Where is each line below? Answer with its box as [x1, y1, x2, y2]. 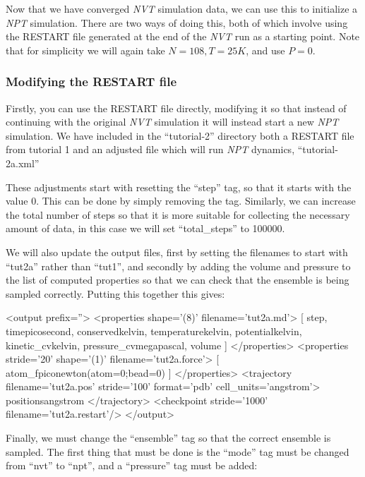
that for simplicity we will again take [6, 42, 165, 57]
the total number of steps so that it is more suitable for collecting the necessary [6, 207, 350, 222]
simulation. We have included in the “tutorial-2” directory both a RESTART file [6, 128, 354, 143]
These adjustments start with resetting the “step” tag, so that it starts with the [6, 179, 352, 194]
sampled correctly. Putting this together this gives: [6, 286, 225, 301]
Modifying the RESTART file [6, 73, 177, 90]
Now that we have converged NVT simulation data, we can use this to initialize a [6, 1, 358, 16]
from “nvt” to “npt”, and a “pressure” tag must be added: [6, 458, 258, 473]
